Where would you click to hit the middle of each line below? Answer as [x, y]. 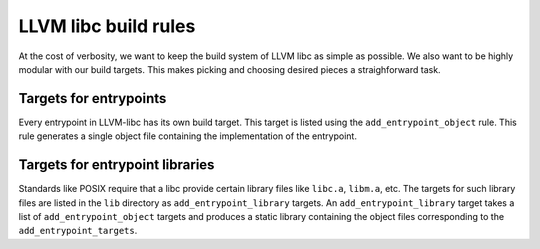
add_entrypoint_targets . [78, 231]
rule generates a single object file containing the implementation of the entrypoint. [187, 136]
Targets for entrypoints [92, 98]
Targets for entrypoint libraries [116, 165]
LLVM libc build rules [107, 26]
